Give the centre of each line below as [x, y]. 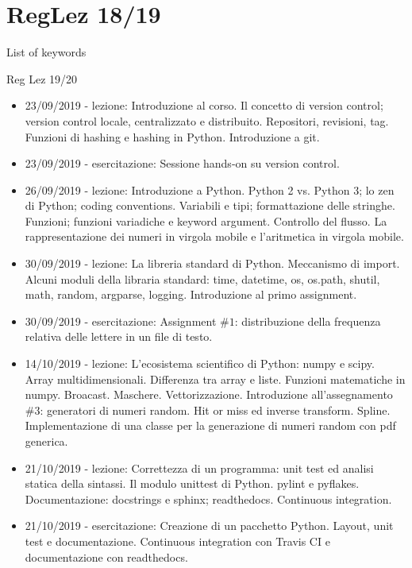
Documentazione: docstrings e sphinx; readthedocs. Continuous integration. [208, 498]
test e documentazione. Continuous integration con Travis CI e [177, 541]
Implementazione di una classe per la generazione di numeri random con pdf [210, 425]
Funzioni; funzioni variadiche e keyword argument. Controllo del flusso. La [206, 220]
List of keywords [46, 52]
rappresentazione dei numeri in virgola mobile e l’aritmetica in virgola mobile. [214, 236]
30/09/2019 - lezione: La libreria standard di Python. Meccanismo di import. [212, 263]
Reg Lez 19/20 [42, 78]
